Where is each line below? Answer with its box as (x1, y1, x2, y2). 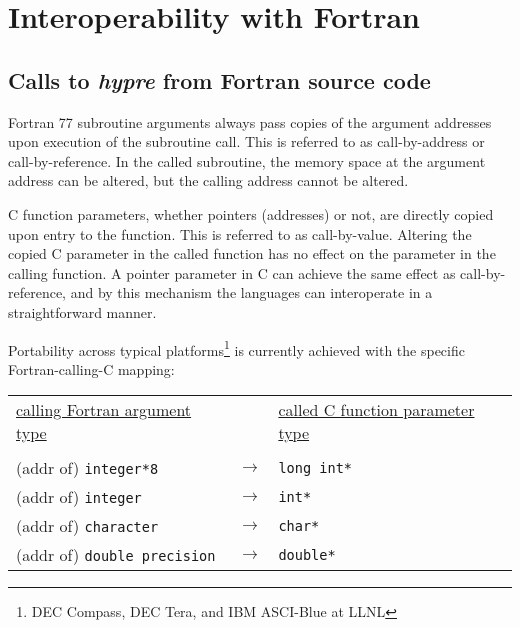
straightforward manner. (8, 301, 157, 322)
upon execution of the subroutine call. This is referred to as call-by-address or (8, 131, 485, 152)
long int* (278, 459, 353, 476)
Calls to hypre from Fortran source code (8, 64, 431, 95)
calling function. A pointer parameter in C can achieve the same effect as (8, 262, 456, 283)
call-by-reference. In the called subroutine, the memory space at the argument (8, 150, 486, 171)
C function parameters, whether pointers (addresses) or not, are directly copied (8, 203, 494, 224)
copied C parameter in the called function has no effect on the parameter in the (8, 243, 496, 264)
